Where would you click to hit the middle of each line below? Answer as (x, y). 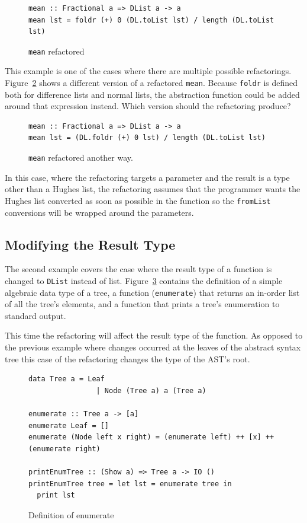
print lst (56, 495)
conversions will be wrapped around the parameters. (99, 212)
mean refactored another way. (81, 157)
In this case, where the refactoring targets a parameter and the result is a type (147, 177)
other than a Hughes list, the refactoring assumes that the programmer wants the (153, 189)
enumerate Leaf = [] (69, 425)
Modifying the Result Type (90, 244)
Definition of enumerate (71, 514)
